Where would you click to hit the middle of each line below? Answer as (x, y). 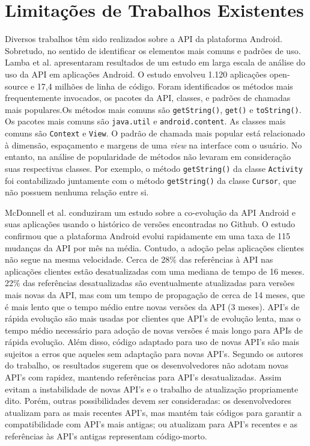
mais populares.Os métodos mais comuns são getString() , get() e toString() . (153, 109)
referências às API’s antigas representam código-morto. (106, 436)
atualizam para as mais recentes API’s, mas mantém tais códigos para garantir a (153, 412)
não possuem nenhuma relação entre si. (77, 192)
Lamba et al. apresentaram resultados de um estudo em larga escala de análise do (155, 62)
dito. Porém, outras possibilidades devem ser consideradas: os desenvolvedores (148, 401)
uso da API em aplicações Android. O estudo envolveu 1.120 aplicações (136, 74)
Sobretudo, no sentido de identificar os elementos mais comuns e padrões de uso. (153, 50)
